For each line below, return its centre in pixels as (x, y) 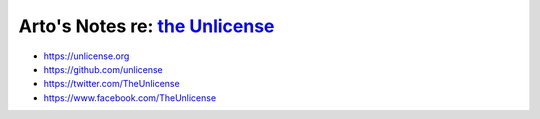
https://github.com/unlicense (103, 69)
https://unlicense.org (86, 56)
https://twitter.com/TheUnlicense (111, 84)
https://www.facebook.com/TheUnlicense (130, 97)
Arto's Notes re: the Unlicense (146, 26)
